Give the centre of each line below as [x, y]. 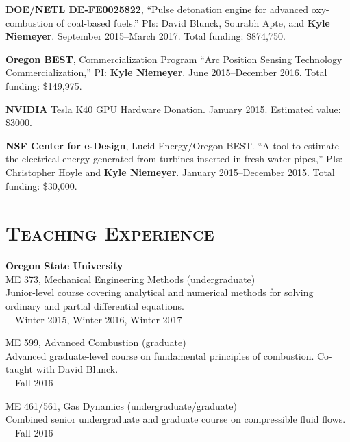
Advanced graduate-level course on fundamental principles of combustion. [160, 355]
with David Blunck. [77, 369]
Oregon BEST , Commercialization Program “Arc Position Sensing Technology [174, 59]
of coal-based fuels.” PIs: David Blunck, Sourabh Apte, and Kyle [193, 22]
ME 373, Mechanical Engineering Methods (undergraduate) [130, 279]
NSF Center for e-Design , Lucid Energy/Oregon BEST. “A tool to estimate [173, 145]
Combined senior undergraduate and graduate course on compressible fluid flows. [176, 419]
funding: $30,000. [41, 185]
